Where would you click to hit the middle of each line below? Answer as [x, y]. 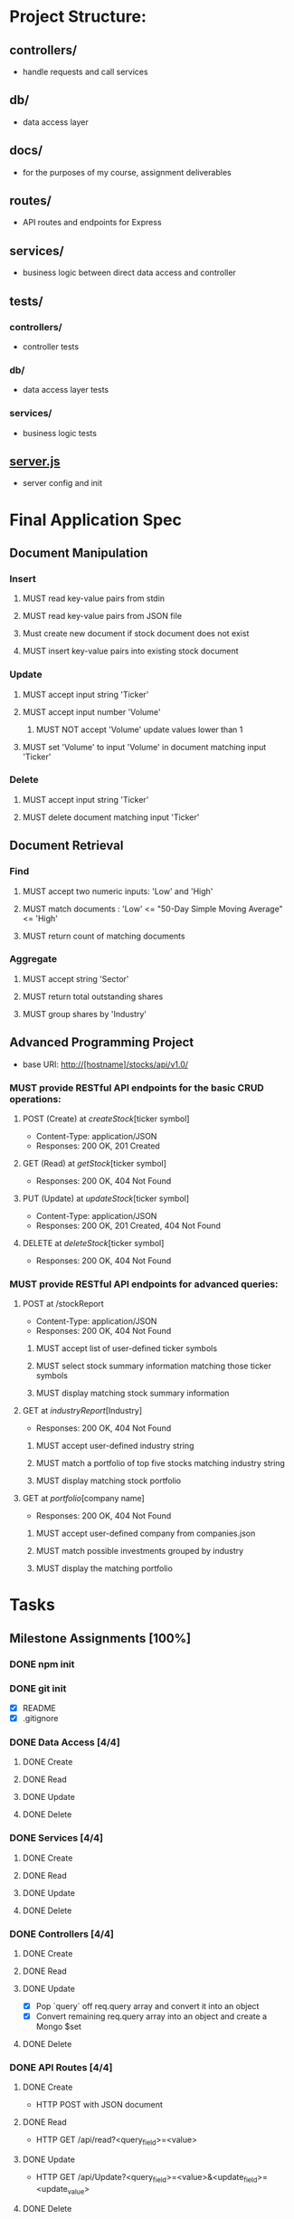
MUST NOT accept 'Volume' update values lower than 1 [139, 729]
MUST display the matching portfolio [104, 1568]
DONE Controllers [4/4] [62, 1934]
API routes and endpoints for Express [92, 223]
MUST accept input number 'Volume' [91, 711]
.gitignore [40, 1719]
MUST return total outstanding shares [93, 996]
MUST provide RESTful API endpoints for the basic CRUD [137, 1088]
